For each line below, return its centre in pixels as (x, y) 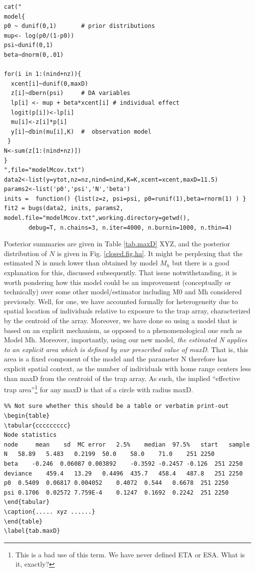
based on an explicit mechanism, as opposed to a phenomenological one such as (123, 330)
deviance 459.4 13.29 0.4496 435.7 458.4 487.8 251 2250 (123, 473)
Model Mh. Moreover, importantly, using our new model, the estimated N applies (126, 340)
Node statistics (30, 435)
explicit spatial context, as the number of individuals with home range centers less (127, 368)
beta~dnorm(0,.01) (34, 55)
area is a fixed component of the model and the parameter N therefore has (116, 359)
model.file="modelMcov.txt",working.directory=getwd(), (97, 218)
